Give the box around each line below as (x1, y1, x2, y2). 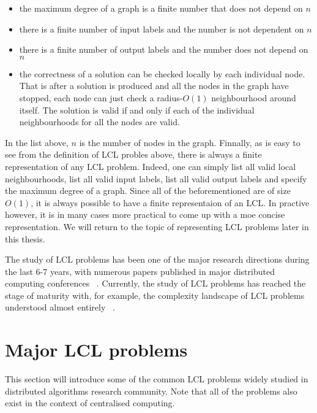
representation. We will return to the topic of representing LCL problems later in (5, 220, 309, 233)
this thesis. (5, 232, 45, 245)
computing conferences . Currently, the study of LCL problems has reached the (5, 277, 306, 290)
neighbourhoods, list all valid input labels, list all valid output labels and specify (5, 172, 307, 185)
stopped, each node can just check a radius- (19, 91, 183, 104)
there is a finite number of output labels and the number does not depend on (19, 43, 308, 56)
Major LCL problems (5, 337, 188, 362)
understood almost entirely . (5, 301, 115, 314)
